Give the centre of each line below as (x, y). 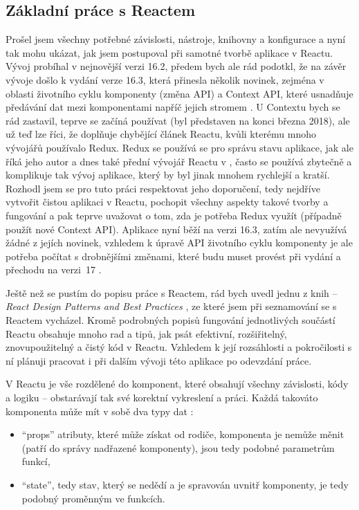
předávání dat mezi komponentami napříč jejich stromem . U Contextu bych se (173, 107)
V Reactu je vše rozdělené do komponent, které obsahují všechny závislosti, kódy (177, 384)
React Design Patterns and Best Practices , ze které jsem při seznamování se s (171, 306)
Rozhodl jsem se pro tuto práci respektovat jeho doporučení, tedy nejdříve (163, 188)
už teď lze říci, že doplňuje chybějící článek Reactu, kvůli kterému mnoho (161, 134)
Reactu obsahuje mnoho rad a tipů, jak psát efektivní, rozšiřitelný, (146, 333)
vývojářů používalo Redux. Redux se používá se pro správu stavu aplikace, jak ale (179, 147)
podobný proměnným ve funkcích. (93, 498)
